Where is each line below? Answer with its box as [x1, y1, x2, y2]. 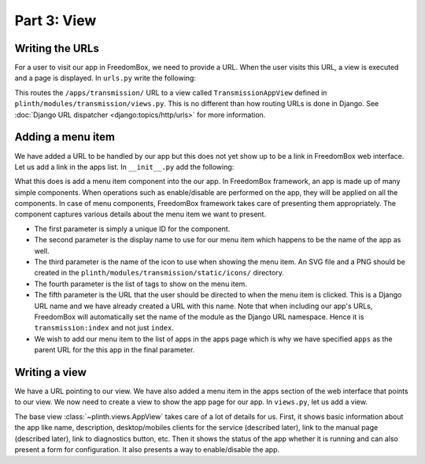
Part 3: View [14, 12, 97, 29]
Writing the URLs [14, 42, 100, 55]
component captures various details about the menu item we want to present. [14, 209, 267, 219]
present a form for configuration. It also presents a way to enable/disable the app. [14, 445, 280, 455]
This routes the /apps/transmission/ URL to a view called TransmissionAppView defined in [14, 87, 327, 98]
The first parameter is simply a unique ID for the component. [34, 224, 231, 234]
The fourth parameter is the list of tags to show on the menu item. [34, 279, 248, 289]
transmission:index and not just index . [34, 323, 175, 333]
